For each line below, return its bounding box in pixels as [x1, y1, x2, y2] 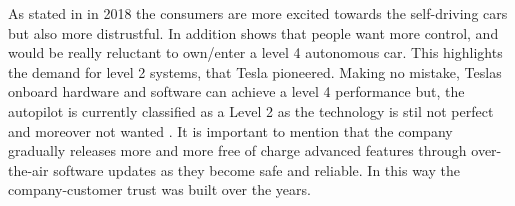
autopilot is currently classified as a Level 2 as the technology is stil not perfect [8, 100, 494, 121]
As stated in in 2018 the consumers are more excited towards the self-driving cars [8, 3, 508, 23]
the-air [8, 159, 49, 180]
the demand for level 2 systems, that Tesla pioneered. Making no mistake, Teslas [8, 61, 502, 82]
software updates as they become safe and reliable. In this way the [53, 159, 460, 180]
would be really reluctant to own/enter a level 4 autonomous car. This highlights [8, 42, 503, 63]
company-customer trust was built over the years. [8, 179, 311, 200]
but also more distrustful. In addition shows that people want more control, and [8, 22, 499, 43]
